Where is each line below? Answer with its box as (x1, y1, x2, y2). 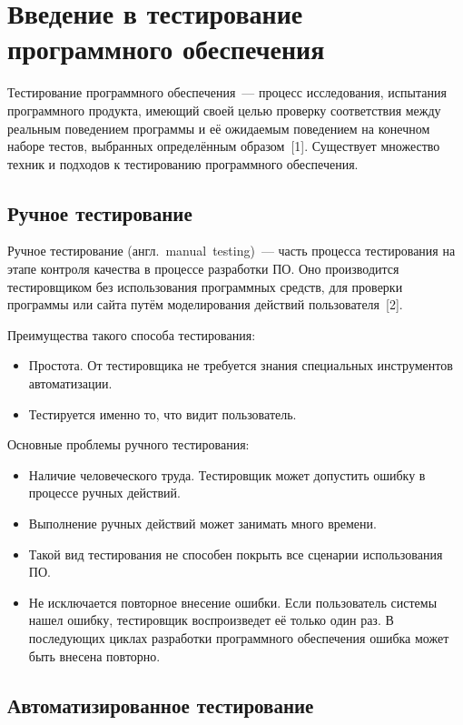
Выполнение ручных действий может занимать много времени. (28, 514, 377, 533)
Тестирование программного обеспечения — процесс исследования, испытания (7, 83, 447, 102)
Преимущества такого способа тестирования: (7, 325, 256, 344)
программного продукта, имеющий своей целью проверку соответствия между (7, 100, 441, 119)
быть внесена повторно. (28, 646, 161, 665)
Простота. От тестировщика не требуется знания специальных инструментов (28, 356, 453, 375)
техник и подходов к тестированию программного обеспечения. (7, 154, 359, 173)
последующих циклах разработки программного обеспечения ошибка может (28, 628, 449, 647)
